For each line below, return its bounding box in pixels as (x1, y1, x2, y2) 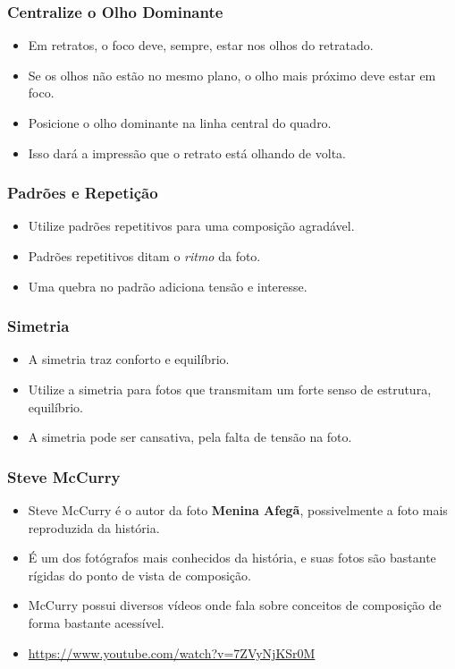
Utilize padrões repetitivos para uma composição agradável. (28, 216, 355, 235)
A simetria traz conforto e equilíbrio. (28, 350, 230, 368)
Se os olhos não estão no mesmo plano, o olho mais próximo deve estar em (28, 65, 436, 84)
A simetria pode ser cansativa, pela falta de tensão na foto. (28, 428, 352, 446)
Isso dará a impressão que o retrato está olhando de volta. (28, 143, 346, 162)
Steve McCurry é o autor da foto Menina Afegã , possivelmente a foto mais (28, 501, 448, 519)
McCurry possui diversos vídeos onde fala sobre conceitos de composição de (28, 596, 442, 614)
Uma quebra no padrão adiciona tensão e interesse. (28, 276, 308, 295)
